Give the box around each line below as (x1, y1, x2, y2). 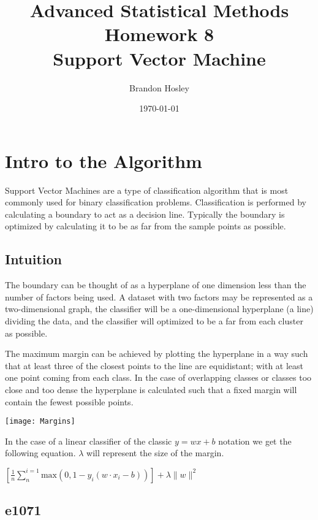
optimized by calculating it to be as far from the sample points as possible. (5, 220, 286, 232)
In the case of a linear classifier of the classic (5, 434, 172, 447)
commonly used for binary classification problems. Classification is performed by (5, 196, 306, 208)
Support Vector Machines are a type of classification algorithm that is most (5, 183, 289, 196)
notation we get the (218, 434, 292, 447)
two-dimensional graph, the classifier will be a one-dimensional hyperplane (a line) (5, 302, 314, 315)
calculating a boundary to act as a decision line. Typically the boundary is (5, 207, 285, 220)
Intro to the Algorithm (5, 148, 202, 173)
